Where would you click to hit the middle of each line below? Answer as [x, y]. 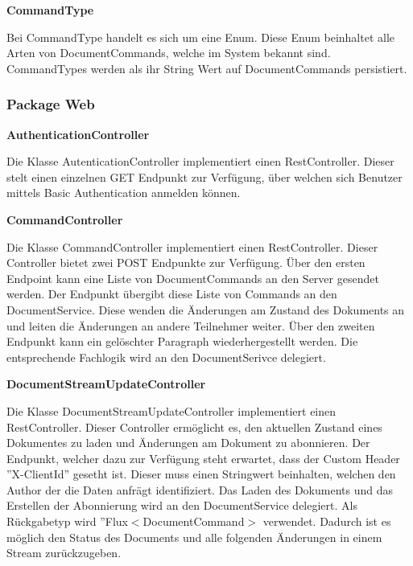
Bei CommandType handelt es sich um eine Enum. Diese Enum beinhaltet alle [201, 37]
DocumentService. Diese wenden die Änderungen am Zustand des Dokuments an [206, 309]
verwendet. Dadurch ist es [327, 521]
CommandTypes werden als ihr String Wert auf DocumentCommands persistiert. [207, 68]
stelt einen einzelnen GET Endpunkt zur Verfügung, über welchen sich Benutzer [204, 176]
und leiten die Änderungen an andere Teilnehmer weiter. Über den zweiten [191, 325]
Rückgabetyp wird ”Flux [67, 521]
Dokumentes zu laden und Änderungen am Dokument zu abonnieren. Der [188, 443]
